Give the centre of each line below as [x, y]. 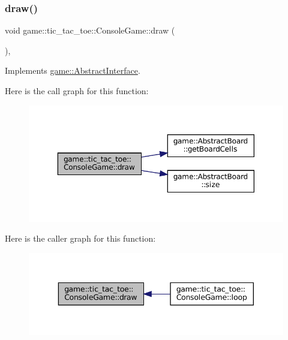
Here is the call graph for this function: [77, 91]
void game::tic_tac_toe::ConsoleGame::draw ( [90, 30]
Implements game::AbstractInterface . [73, 70]
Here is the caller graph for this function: [80, 238]
